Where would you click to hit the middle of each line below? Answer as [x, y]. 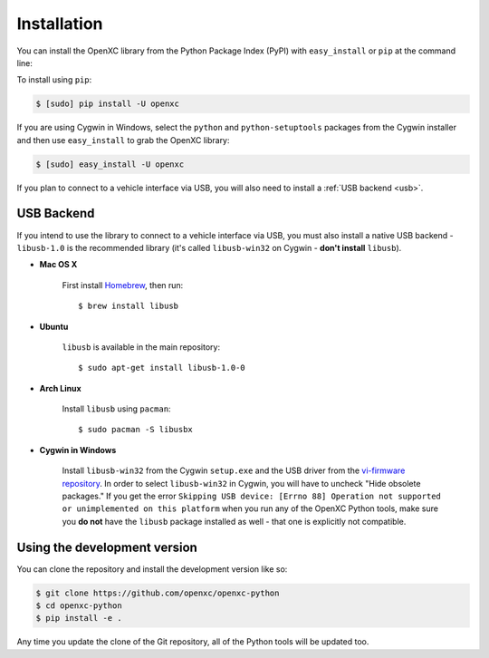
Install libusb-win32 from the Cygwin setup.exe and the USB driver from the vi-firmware [234, 470]
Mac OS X [58, 265]
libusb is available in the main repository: [141, 347]
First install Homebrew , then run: [123, 285]
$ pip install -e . [79, 618]
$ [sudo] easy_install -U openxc [110, 164]
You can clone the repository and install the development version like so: [152, 569]
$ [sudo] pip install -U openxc [108, 104]
